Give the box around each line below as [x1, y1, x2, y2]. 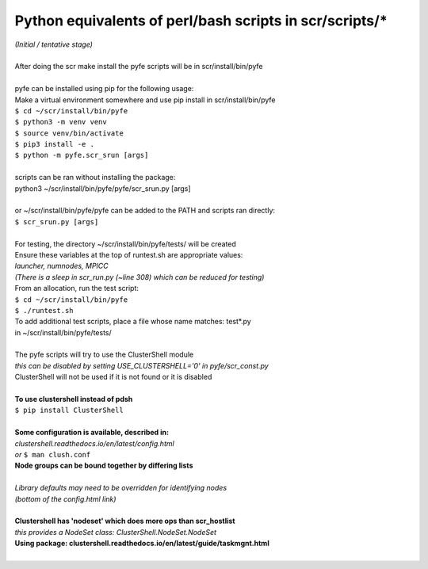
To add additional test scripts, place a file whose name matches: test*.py [14, 317, 251, 327]
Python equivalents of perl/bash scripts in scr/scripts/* [14, 12, 388, 29]
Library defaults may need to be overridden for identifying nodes [14, 483, 227, 493]
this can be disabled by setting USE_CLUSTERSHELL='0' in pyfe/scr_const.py [14, 361, 269, 370]
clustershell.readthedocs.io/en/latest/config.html [14, 438, 174, 448]
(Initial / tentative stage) [14, 40, 93, 49]
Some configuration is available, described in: [14, 428, 170, 437]
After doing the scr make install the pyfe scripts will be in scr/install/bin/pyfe [14, 62, 263, 71]
